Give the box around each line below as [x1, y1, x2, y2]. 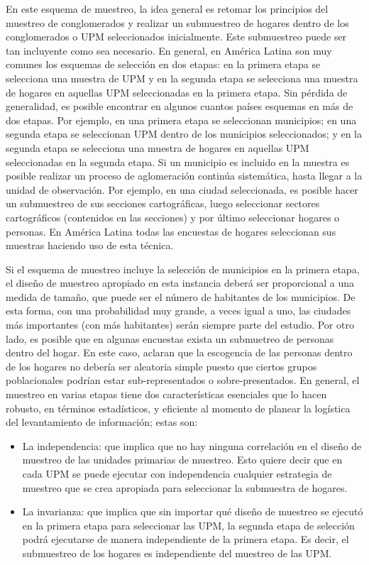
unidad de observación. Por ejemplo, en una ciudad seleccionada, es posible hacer [6, 182, 358, 197]
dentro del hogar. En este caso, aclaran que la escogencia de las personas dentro [6, 345, 353, 360]
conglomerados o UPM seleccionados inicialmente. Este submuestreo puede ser [6, 29, 347, 44]
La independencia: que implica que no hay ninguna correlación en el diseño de [22, 438, 362, 453]
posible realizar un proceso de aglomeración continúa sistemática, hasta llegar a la [6, 168, 363, 183]
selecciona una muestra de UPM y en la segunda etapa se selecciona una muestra [6, 70, 358, 85]
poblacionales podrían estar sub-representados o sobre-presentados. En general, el [6, 373, 360, 388]
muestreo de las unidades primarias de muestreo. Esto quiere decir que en [22, 452, 343, 467]
